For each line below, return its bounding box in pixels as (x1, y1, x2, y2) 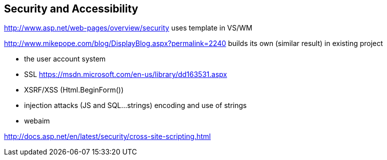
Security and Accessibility (4, 2, 139, 15)
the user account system (24, 54, 106, 63)
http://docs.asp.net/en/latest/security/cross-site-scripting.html (4, 132, 211, 141)
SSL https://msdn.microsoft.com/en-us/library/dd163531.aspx (24, 70, 227, 79)
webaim (24, 116, 50, 125)
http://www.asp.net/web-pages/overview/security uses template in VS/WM (4, 23, 252, 32)
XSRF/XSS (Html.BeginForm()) (24, 85, 124, 94)
